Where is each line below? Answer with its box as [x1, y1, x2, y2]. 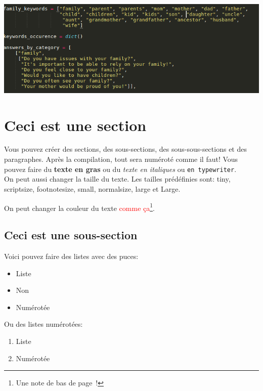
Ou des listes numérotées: [4, 319, 83, 329]
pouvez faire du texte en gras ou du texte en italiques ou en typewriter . [4, 163, 237, 174]
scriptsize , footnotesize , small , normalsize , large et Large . [4, 183, 181, 194]
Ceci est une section [4, 114, 147, 135]
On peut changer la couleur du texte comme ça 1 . [4, 201, 155, 213]
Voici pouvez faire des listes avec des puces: [4, 250, 139, 261]
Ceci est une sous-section [4, 227, 138, 243]
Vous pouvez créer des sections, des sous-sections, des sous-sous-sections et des [4, 144, 247, 154]
